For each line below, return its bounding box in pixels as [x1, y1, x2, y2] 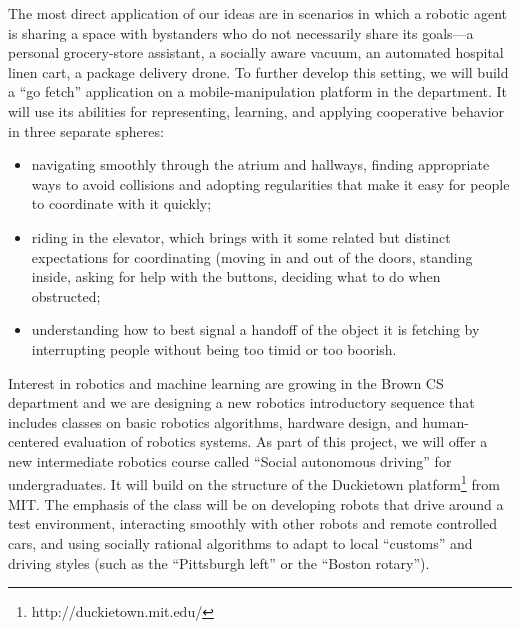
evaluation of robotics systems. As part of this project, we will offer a [63, 431, 488, 452]
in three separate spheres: [8, 120, 164, 141]
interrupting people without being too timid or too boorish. [31, 338, 397, 359]
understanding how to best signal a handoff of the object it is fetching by [31, 319, 480, 340]
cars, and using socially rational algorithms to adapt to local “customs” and [8, 532, 473, 553]
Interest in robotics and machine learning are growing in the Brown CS [8, 372, 444, 393]
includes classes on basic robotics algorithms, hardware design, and [8, 411, 418, 432]
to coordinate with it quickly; [31, 193, 212, 214]
